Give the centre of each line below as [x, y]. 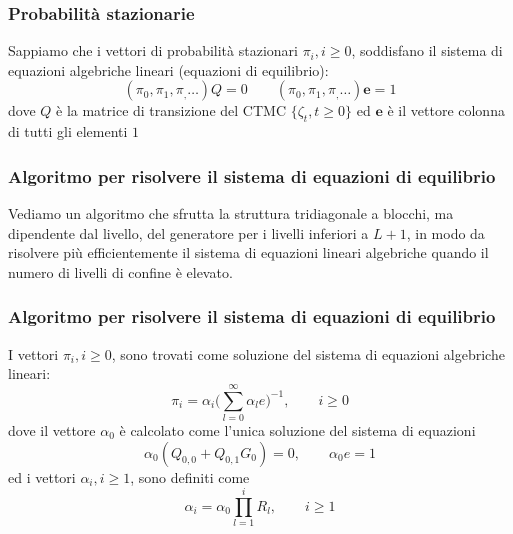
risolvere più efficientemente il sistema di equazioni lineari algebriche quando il [248, 252]
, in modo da [445, 232]
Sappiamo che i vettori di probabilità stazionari [153, 50]
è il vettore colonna [446, 110]
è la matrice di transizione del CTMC [171, 110]
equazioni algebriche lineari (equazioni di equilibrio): [168, 69]
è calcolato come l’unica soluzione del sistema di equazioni [297, 429]
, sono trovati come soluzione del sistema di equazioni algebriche [308, 353]
